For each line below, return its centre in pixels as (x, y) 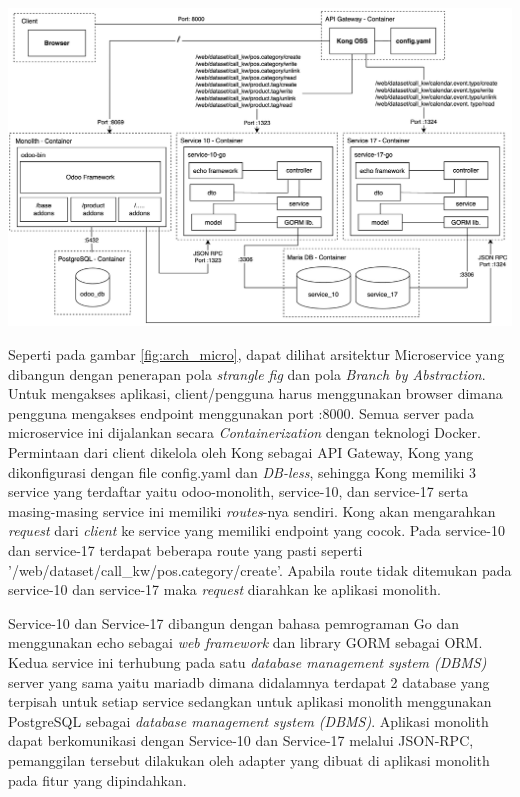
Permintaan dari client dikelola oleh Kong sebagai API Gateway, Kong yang (241, 452)
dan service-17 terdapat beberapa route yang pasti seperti (185, 549)
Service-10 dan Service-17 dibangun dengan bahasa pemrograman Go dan (234, 622)
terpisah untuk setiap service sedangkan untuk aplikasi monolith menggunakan (250, 701)
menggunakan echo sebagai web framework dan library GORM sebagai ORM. (245, 642)
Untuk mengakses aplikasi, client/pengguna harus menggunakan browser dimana (255, 393)
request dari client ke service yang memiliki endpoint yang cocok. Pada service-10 (256, 530)
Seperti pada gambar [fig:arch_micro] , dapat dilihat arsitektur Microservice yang (256, 354)
